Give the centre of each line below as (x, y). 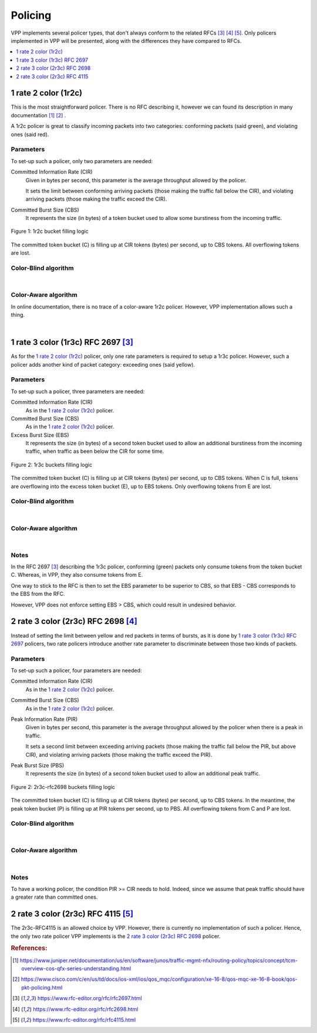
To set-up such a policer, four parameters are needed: (76, 670)
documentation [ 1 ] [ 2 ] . (38, 115)
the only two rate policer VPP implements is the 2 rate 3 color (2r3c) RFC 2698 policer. (116, 936)
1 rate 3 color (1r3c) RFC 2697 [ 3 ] (72, 342)
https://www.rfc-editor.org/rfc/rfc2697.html (90, 998)
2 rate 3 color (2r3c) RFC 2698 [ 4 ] (74, 622)
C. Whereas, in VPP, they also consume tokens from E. (77, 575)
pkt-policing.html (42, 987)
